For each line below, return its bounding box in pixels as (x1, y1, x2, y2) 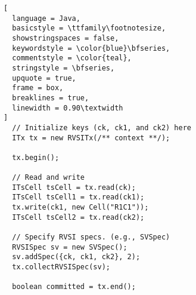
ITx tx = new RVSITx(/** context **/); (12, 133, 170, 142)
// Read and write (12, 173, 85, 182)
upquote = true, (12, 73, 76, 82)
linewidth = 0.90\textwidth (12, 103, 123, 112)
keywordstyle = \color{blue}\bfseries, (12, 44, 170, 53)
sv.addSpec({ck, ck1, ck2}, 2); (12, 253, 141, 262)
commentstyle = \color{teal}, (12, 54, 132, 63)
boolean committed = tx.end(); (12, 282, 136, 291)
